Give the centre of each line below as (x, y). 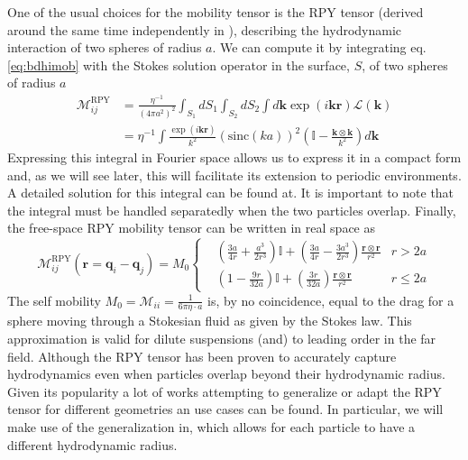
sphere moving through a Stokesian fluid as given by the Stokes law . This (210, 321)
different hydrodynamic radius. (92, 444)
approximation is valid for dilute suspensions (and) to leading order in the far (222, 339)
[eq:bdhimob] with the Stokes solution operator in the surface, (179, 64)
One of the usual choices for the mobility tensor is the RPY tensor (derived (216, 12)
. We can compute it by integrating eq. (319, 47)
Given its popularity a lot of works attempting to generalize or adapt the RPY (225, 391)
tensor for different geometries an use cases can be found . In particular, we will (225, 409)
